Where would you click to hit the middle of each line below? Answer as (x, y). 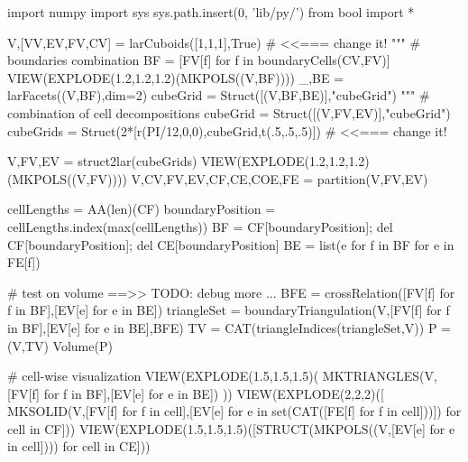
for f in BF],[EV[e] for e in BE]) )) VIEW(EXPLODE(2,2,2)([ (214, 393)
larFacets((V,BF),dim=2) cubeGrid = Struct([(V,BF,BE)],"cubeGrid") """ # (219, 95)
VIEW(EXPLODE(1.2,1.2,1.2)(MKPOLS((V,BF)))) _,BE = (176, 77)
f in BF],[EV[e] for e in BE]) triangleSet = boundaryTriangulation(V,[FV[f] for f (229, 310)
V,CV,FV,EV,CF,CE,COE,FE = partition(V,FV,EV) (280, 178)
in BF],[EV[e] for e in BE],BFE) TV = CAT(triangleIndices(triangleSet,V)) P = (229, 327)
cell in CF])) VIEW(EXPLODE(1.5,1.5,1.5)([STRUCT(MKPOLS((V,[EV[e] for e (231, 428)
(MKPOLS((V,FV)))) (67, 178)
